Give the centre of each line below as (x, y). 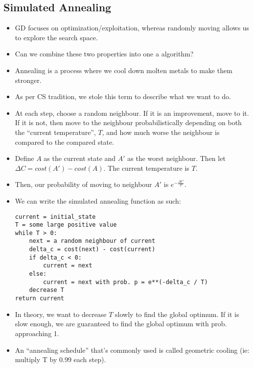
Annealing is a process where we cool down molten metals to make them (124, 70)
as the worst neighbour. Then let (176, 158)
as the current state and (80, 158)
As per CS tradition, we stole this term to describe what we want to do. (123, 96)
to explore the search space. (56, 37)
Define (24, 158)
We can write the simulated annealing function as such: (98, 200)
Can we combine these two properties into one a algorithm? (104, 54)
